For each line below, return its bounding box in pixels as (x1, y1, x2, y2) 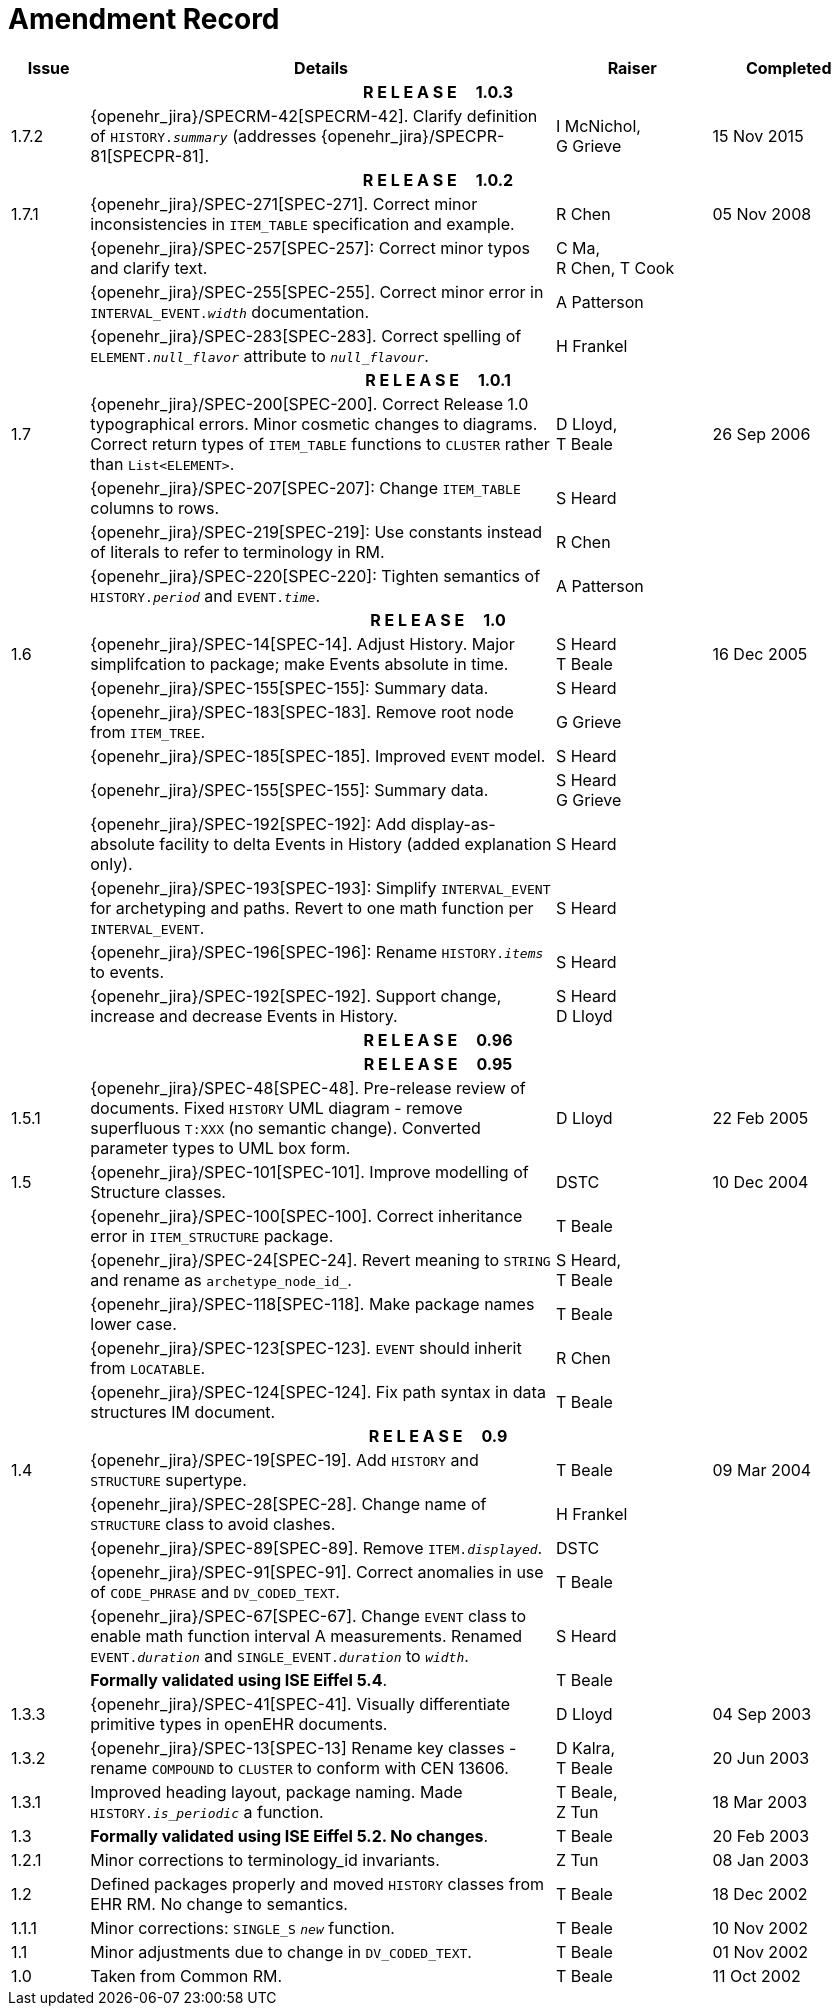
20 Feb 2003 (712, 1825, 810, 1846)
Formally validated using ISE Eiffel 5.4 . (90, 1669, 388, 1690)
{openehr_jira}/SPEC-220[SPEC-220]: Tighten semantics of (90, 565, 541, 586)
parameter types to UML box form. (90, 1137, 351, 1158)
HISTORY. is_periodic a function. (90, 1801, 324, 1822)
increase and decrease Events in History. (90, 1005, 398, 1026)
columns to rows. (90, 497, 220, 518)
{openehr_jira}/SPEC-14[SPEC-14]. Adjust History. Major (90, 633, 515, 654)
